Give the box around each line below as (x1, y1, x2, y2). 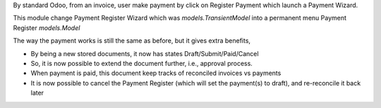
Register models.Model (13, 23, 80, 32)
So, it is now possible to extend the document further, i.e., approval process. (30, 59, 253, 67)
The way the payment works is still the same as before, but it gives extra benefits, (13, 36, 250, 45)
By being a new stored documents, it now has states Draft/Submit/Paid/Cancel (30, 49, 259, 58)
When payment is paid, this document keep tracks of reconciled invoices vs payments (30, 69, 282, 77)
